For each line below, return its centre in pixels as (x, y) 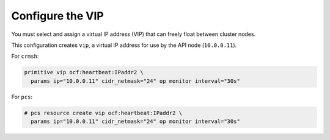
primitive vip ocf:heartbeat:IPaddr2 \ (84, 72)
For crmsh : (25, 56)
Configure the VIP (57, 16)
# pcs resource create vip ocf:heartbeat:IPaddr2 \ (103, 113)
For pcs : (22, 97)
